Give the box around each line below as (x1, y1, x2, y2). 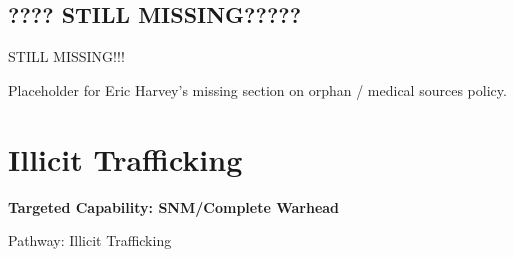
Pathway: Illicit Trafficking (8, 230, 172, 251)
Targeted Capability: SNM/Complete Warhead (8, 196, 340, 217)
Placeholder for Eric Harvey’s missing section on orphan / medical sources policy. (8, 79, 507, 100)
